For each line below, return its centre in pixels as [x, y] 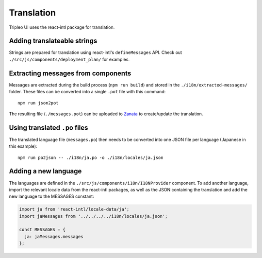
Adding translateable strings [53, 41]
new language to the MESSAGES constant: [51, 196]
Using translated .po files [49, 128]
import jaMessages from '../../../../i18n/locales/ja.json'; [93, 216]
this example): [23, 146]
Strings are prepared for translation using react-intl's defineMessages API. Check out [95, 52]
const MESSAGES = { [42, 230]
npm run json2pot [38, 103]
